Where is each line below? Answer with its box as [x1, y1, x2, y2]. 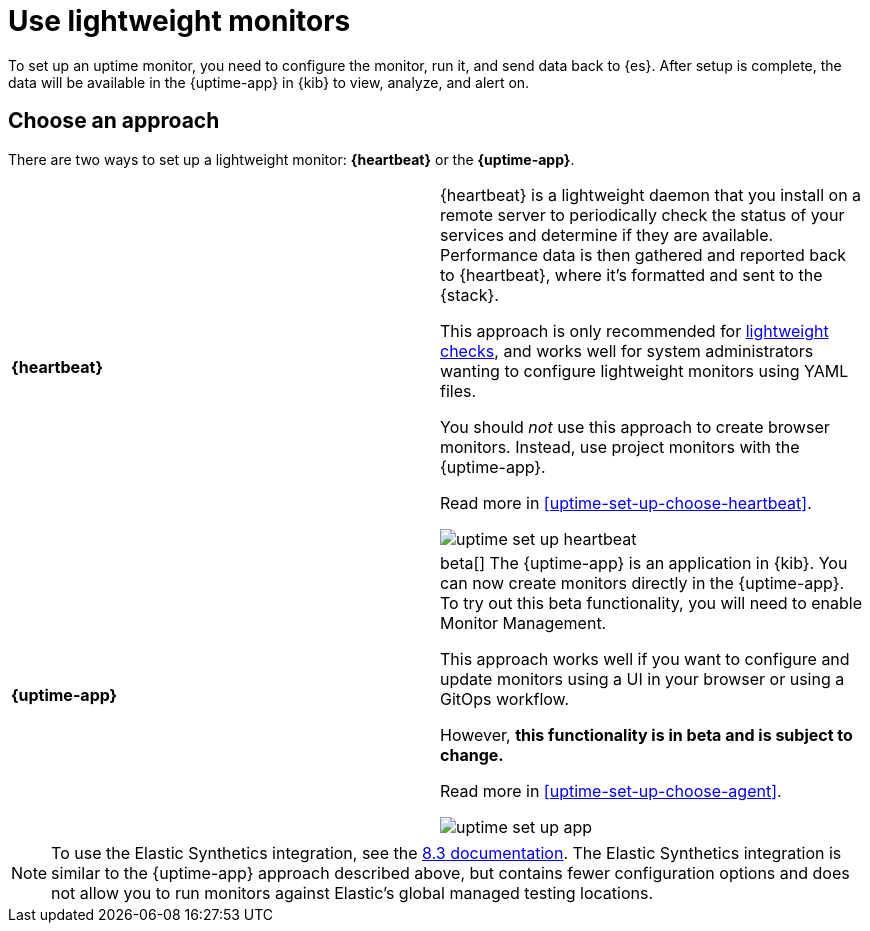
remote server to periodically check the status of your [440, 204, 845, 225]
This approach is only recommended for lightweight [440, 320, 829, 341]
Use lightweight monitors [8, 4, 351, 38]
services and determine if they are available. [440, 224, 774, 245]
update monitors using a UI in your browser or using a [440, 668, 845, 689]
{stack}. [440, 284, 499, 305]
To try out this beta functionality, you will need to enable [440, 592, 863, 613]
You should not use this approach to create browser [440, 416, 830, 437]
